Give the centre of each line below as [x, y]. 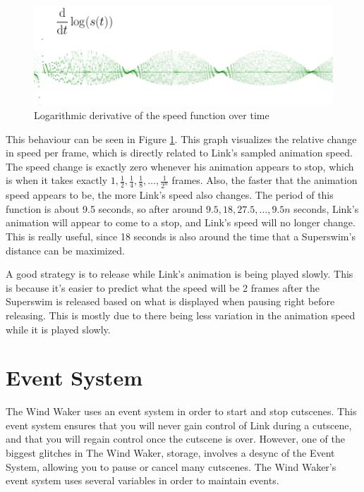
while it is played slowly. [58, 329]
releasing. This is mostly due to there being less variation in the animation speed [181, 315]
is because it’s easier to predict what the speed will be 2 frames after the [163, 287]
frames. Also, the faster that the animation [265, 180]
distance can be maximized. [65, 250]
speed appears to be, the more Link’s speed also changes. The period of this [170, 195]
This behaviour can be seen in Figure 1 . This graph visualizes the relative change [181, 139]
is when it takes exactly [57, 180]
